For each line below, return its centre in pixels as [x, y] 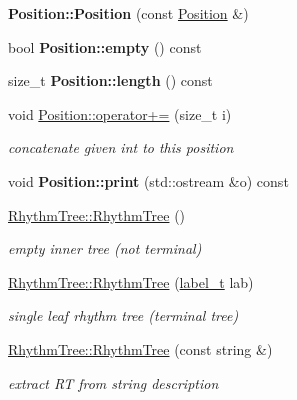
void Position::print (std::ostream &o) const [148, 180]
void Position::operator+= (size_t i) [120, 113]
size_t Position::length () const [110, 80]
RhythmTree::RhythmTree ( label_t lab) [131, 281]
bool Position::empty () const [105, 46]
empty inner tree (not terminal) [105, 248]
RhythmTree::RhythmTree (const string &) [140, 348]
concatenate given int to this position [121, 147]
